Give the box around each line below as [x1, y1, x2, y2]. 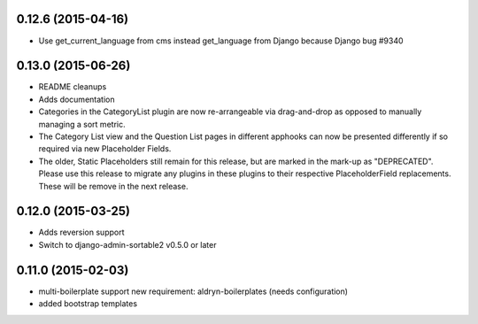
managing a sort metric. [38, 119, 126, 129]
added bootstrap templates [38, 298, 137, 309]
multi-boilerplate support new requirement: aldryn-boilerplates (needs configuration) [38, 286, 349, 297]
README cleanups [38, 81, 107, 92]
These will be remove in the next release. [38, 181, 189, 191]
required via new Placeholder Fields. [38, 143, 172, 154]
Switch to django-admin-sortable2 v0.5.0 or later [38, 239, 217, 250]
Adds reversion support [38, 227, 125, 238]
